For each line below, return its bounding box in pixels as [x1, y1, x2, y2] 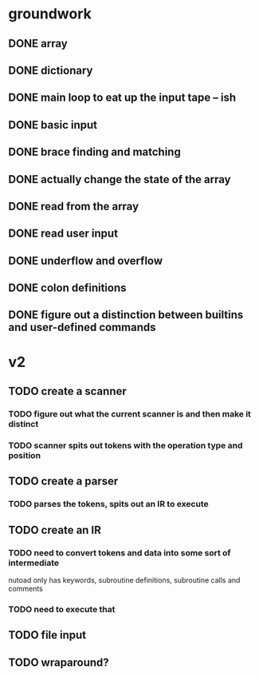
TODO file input [8, 628, 87, 642]
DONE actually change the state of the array [8, 173, 231, 186]
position [8, 449, 41, 460]
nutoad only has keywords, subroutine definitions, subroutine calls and [8, 575, 241, 584]
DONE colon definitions [8, 281, 127, 295]
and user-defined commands [8, 321, 157, 334]
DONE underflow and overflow [8, 253, 163, 268]
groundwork [8, 5, 92, 23]
